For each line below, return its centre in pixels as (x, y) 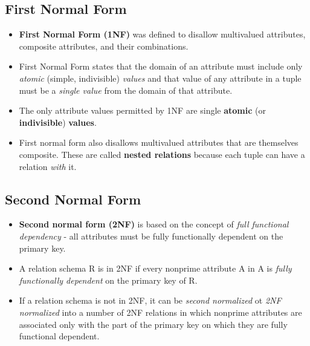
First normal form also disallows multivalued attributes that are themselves (159, 142)
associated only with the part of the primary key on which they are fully (153, 324)
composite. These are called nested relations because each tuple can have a (162, 154)
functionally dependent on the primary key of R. (108, 280)
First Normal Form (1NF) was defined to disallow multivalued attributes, (162, 34)
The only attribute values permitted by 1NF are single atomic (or (142, 110)
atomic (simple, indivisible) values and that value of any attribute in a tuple (160, 78)
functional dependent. (59, 336)
